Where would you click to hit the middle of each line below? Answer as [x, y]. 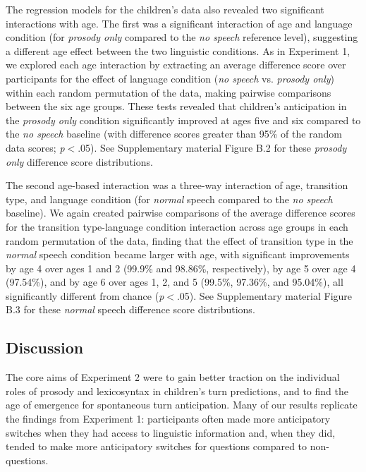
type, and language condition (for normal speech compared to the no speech [169, 199]
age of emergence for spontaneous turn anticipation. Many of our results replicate [182, 405]
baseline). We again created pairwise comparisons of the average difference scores [181, 213]
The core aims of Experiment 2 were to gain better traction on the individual [173, 377]
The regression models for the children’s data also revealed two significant [165, 9]
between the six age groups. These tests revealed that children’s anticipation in [176, 106]
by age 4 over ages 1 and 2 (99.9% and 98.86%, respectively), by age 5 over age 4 [181, 268]
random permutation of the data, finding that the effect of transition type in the [179, 240]
